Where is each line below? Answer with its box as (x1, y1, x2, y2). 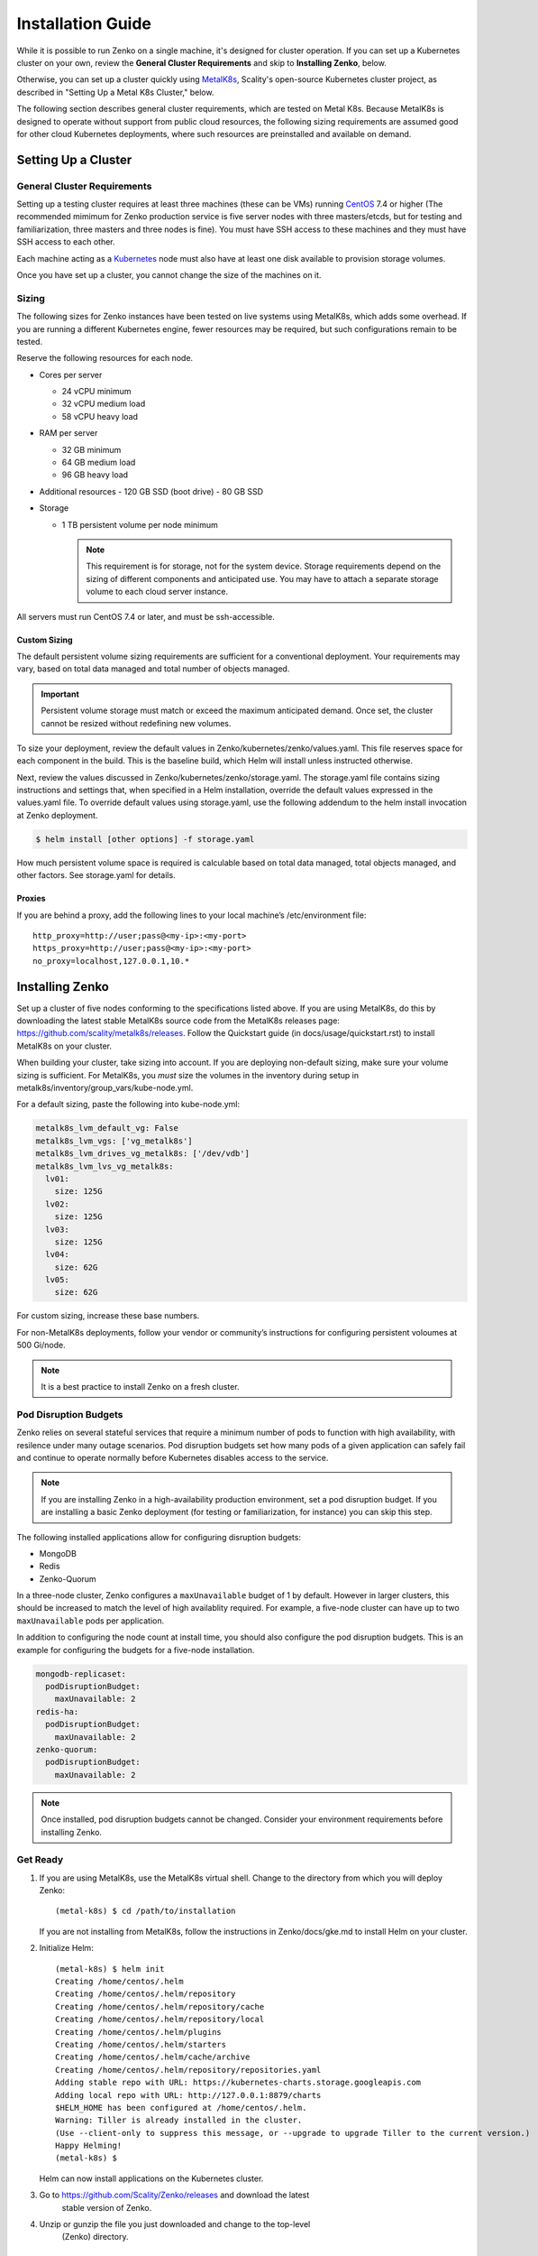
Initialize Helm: (39, 1943, 94, 1954)
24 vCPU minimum (61, 386, 132, 397)
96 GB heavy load (61, 469, 129, 480)
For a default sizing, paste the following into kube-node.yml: (16, 1099, 241, 1110)
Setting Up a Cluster (16, 152, 132, 167)
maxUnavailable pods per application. (16, 1615, 165, 1626)
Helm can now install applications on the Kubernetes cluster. (39, 2173, 264, 2184)
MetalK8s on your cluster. (16, 1040, 113, 1051)
